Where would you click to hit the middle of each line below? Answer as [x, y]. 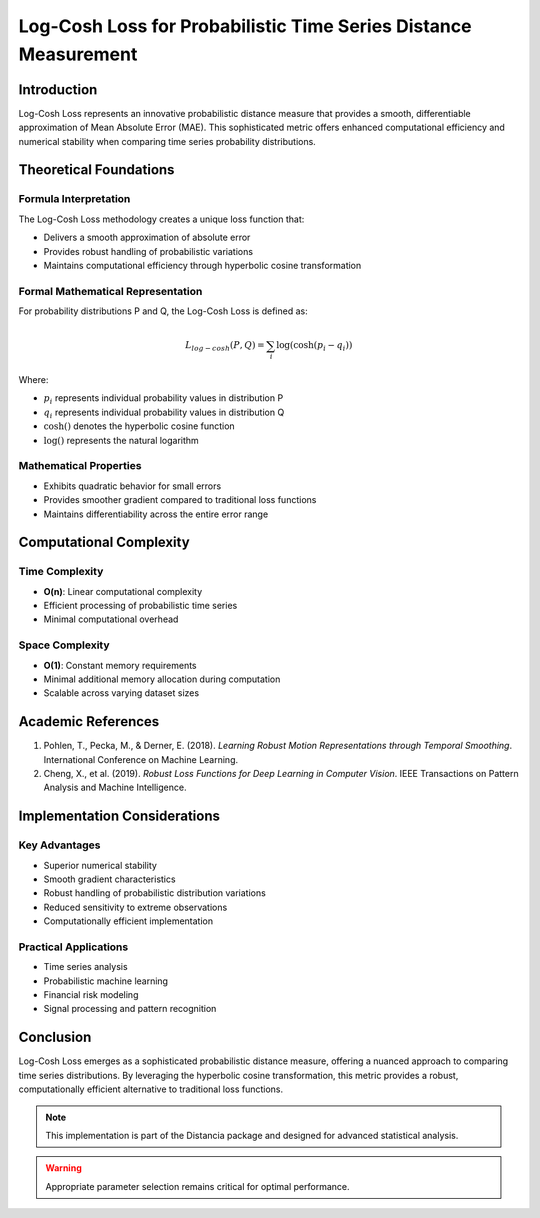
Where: [33, 380]
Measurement [78, 54]
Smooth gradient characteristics [109, 879]
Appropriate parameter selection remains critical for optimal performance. [197, 1186]
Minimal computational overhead [111, 619]
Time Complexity [61, 572]
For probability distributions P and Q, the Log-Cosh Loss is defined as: [163, 311]
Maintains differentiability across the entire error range [156, 514]
